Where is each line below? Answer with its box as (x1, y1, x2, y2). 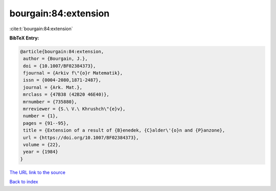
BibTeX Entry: (9, 35, 39, 41)
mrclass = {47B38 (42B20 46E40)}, (23, 92, 109, 97)
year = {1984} (23, 149, 58, 155)
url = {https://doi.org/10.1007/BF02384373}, (23, 135, 139, 140)
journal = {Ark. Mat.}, (23, 84, 83, 90)
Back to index (9, 179, 38, 185)
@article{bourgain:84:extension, (20, 49, 104, 54)
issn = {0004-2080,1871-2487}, (23, 77, 102, 83)
